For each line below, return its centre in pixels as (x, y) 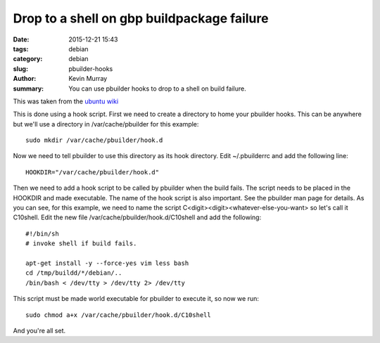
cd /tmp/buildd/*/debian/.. (74, 273)
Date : (21, 39)
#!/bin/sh (42, 233)
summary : (28, 89)
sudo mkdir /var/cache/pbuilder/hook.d (94, 140)
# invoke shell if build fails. (81, 244)
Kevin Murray (88, 79)
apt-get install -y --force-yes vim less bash (107, 263)
